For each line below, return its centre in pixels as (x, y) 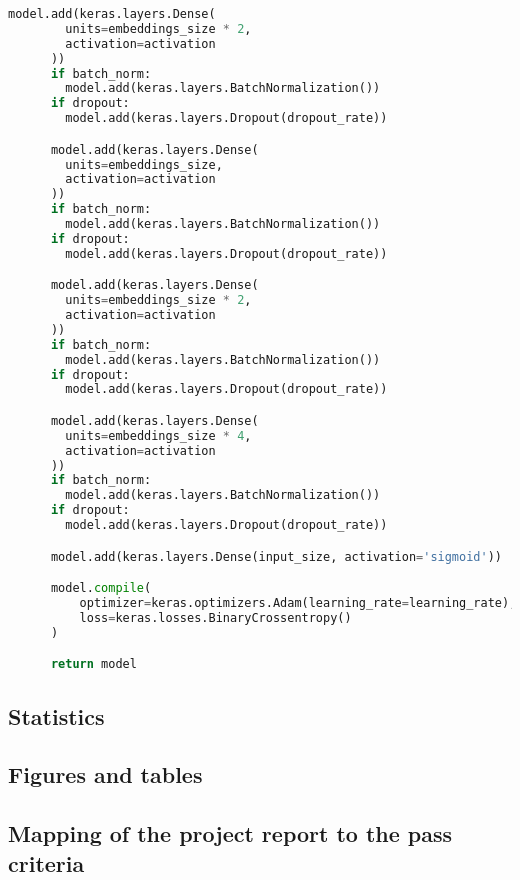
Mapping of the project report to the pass (230, 833)
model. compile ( (101, 588)
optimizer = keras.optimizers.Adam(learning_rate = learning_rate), (298, 603)
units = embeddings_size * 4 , (158, 435)
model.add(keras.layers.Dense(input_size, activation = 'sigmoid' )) (276, 556)
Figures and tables (105, 774)
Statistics (56, 715)
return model (93, 664)
